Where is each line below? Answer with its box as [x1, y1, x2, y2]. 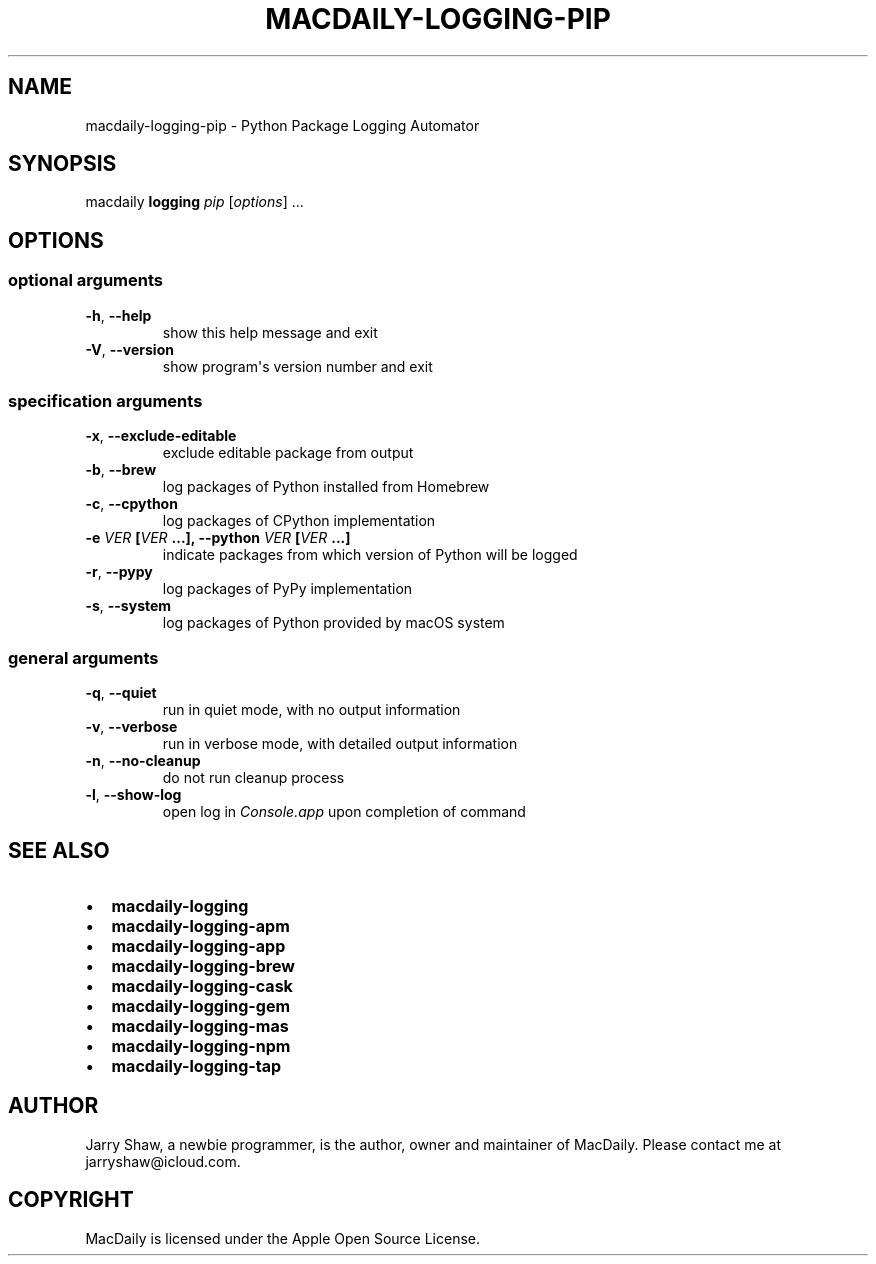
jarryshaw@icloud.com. [85, 1152, 241, 1170]
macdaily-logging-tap [111, 1056, 282, 1076]
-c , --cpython [85, 495, 178, 513]
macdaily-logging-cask [111, 976, 293, 996]
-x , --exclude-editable [85, 427, 237, 445]
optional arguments [8, 270, 163, 291]
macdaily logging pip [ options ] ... [85, 193, 304, 211]
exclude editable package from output [162, 444, 414, 462]
